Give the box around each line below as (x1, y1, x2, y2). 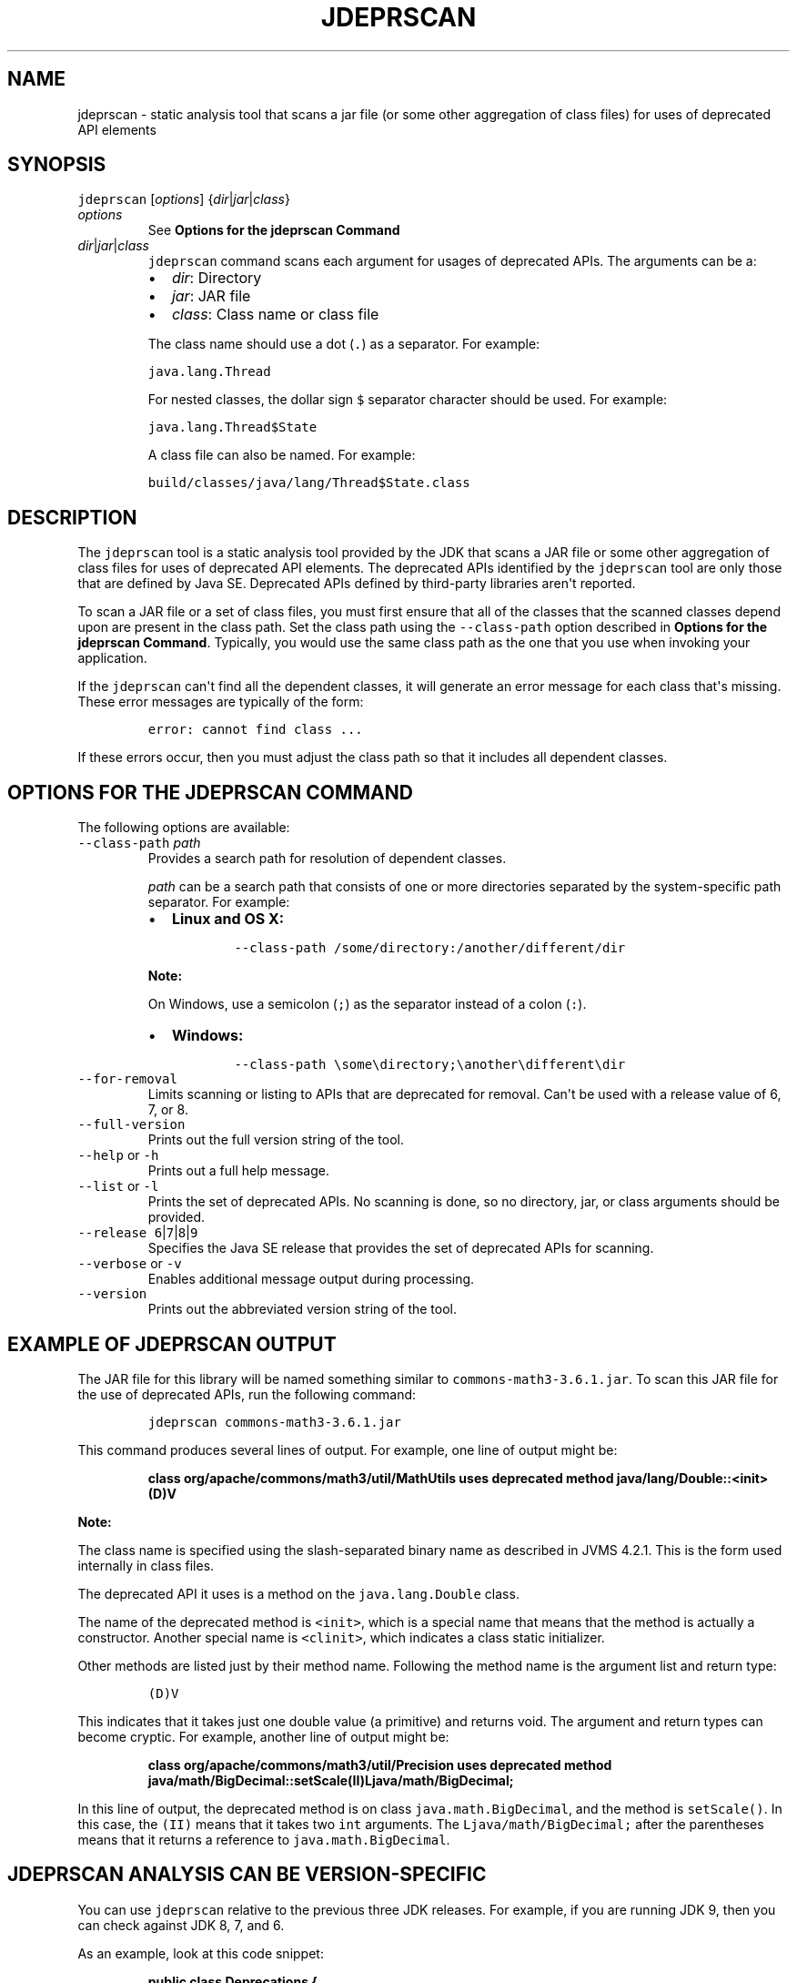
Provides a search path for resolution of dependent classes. (147, 850, 507, 867)
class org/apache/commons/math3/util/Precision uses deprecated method (147, 1756, 612, 1773)
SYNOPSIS (7, 153, 106, 177)
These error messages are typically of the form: (77, 694, 364, 710)
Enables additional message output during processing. (147, 1271, 475, 1287)
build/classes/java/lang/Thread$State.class (147, 475, 470, 491)
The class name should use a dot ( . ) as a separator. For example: (147, 336, 540, 352)
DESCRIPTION (7, 505, 137, 529)
